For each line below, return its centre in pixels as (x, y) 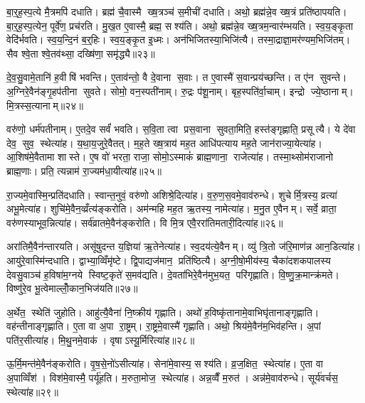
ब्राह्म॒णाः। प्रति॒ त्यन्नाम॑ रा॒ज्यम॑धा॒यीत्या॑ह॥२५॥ (84, 170)
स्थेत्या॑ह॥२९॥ (32, 391)
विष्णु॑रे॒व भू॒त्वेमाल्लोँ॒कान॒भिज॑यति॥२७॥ (72, 288)
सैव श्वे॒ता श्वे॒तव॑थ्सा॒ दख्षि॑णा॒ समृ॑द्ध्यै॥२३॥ (81, 53)
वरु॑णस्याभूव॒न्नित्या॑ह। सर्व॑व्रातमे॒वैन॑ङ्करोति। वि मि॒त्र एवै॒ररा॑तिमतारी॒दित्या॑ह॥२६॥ (145, 222)
